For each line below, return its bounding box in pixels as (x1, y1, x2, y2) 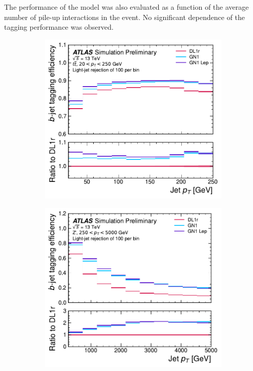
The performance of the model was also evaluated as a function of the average (4, 2, 249, 12)
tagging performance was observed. (4, 22, 114, 32)
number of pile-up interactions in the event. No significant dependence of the (4, 11, 245, 22)
